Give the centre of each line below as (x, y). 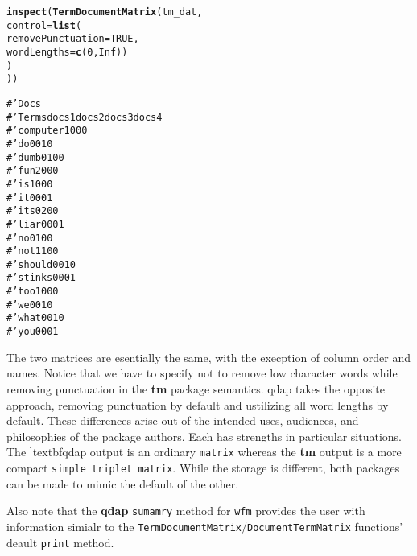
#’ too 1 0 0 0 (33, 292)
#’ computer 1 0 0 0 (47, 131)
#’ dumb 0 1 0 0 (35, 157)
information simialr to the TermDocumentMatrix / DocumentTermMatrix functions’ (205, 526)
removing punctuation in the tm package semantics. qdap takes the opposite (196, 388)
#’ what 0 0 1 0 (35, 318)
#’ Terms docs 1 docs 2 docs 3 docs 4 (85, 117)
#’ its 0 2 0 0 (33, 211)
